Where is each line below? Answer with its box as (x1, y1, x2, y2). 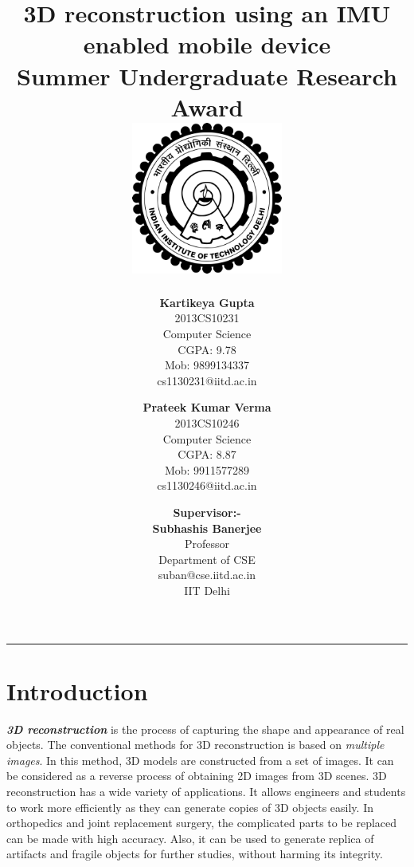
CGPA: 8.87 (178, 446, 236, 463)
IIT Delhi (184, 581, 230, 598)
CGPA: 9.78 (178, 341, 236, 357)
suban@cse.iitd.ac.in (158, 566, 256, 583)
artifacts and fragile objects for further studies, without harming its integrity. (6, 845, 383, 862)
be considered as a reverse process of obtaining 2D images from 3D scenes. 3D (6, 767, 387, 784)
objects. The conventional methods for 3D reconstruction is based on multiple (6, 736, 385, 753)
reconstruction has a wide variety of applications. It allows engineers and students (6, 783, 406, 800)
